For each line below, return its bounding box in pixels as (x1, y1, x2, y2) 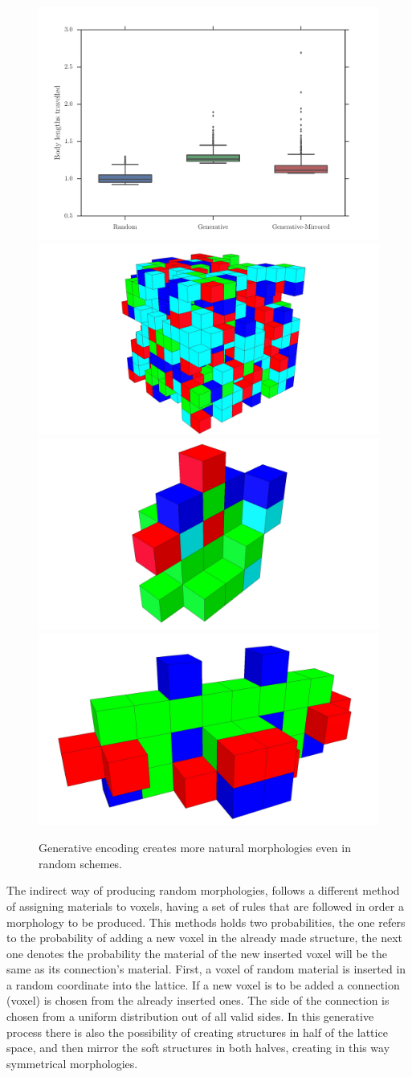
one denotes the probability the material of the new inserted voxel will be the (6, 944, 387, 961)
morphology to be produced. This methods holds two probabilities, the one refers (6, 913, 406, 930)
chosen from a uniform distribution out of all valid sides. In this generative (6, 1008, 374, 1025)
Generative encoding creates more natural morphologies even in (39, 839, 351, 856)
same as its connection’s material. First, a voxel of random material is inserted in (6, 961, 406, 977)
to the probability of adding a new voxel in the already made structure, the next (6, 929, 402, 946)
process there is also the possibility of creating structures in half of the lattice (6, 1023, 388, 1040)
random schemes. (39, 855, 123, 871)
